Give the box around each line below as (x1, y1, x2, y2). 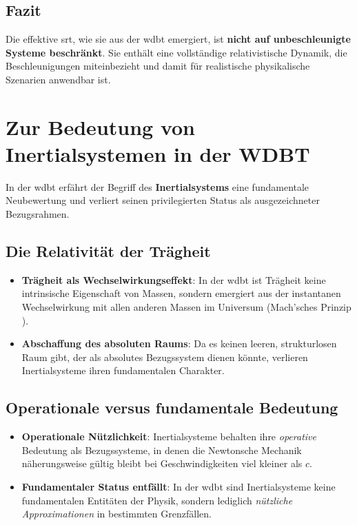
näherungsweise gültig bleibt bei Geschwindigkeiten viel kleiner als (21, 456, 303, 471)
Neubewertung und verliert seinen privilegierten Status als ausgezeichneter (6, 193, 320, 207)
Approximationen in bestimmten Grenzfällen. (21, 506, 212, 521)
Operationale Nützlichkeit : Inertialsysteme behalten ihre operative (21, 429, 316, 444)
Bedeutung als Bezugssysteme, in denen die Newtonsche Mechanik (21, 442, 302, 457)
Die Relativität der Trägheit (6, 240, 211, 262)
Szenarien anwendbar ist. (6, 72, 111, 86)
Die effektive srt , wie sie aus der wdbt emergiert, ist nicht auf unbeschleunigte (6, 32, 351, 46)
